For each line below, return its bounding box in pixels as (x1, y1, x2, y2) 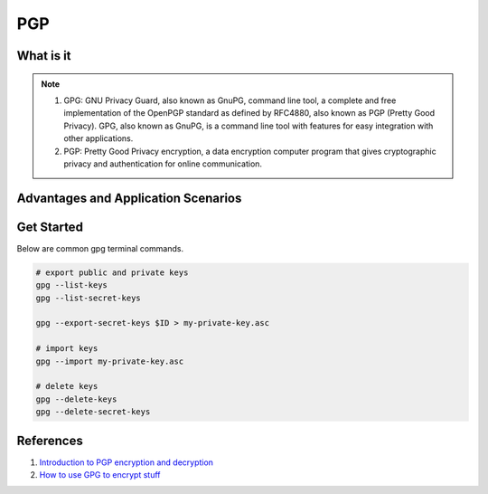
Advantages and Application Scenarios (16, 190, 242, 205)
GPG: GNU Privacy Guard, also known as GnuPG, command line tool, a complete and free (63, 95, 397, 106)
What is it (16, 48, 71, 63)
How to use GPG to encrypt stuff (39, 470, 161, 480)
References (16, 432, 83, 448)
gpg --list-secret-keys (35, 292, 142, 303)
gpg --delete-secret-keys (35, 407, 151, 417)
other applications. (63, 133, 134, 144)
